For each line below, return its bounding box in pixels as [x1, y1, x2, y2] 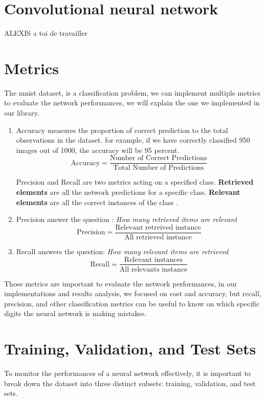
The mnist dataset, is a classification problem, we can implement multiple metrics [4, 87, 260, 98]
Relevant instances [124, 256, 183, 263]
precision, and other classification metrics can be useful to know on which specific [4, 298, 260, 308]
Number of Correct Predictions [109, 154, 207, 162]
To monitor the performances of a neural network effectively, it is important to [4, 368, 251, 379]
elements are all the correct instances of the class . [16, 196, 179, 207]
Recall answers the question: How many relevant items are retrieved [16, 246, 229, 256]
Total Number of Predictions [113, 164, 204, 172]
